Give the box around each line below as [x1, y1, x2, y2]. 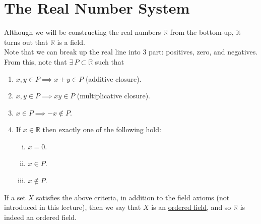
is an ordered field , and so [151, 202, 231, 212]
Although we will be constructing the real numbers [4, 27, 161, 37]
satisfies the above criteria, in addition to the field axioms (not [36, 192, 230, 202]
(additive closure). [85, 73, 142, 84]
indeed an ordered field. [4, 211, 77, 222]
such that [95, 56, 124, 67]
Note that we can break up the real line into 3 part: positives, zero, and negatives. [4, 46, 258, 57]
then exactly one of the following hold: [42, 124, 161, 135]
